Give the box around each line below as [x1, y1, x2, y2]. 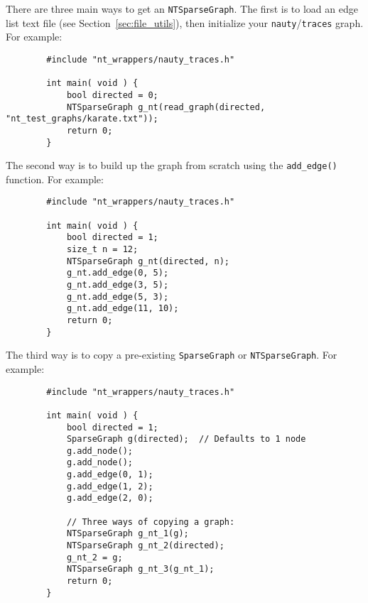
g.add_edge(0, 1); [66, 469, 153, 480]
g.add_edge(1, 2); [66, 481, 153, 491]
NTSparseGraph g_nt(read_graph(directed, [66, 102, 266, 112]
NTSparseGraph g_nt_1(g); [66, 528, 189, 539]
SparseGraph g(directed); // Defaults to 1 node [66, 434, 306, 445]
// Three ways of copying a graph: [66, 516, 235, 527]
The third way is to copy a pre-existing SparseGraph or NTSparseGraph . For [6, 347, 337, 362]
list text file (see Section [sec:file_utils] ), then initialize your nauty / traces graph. [6, 15, 364, 30]
